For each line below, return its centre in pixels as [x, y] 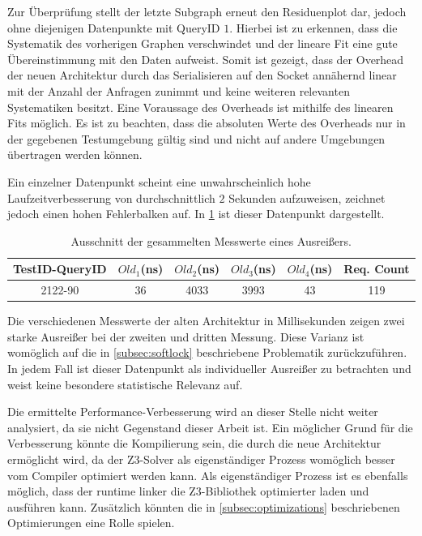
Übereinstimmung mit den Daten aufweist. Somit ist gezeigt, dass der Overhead [206, 59]
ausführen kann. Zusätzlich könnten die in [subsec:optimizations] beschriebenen [204, 506]
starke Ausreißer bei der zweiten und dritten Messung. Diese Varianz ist [186, 336]
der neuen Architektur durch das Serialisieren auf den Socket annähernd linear [202, 75]
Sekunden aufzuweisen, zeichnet [307, 197]
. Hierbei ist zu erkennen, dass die [313, 27]
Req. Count [377, 269]
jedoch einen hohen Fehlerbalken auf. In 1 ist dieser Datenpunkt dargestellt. [196, 214]
